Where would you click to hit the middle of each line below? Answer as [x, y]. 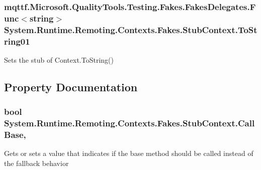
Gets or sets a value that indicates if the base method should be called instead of [129, 153]
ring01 [17, 41]
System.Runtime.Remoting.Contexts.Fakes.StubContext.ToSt [131, 29]
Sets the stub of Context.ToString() [59, 59]
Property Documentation [71, 87]
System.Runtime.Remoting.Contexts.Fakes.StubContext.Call [129, 123]
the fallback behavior [36, 163]
